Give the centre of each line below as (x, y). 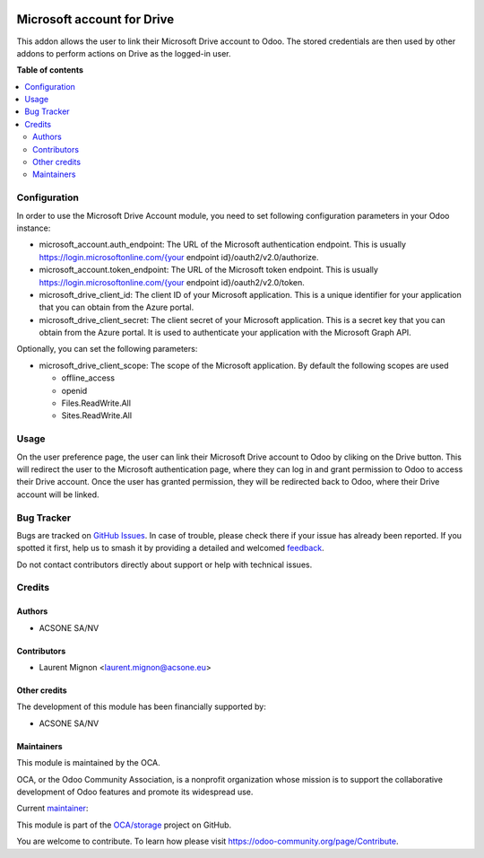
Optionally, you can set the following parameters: (107, 349)
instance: (34, 228)
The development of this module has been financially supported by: (141, 707)
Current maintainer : (52, 809)
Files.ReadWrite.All (96, 403)
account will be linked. (58, 495)
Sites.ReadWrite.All (97, 416)
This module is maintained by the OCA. (88, 763)
